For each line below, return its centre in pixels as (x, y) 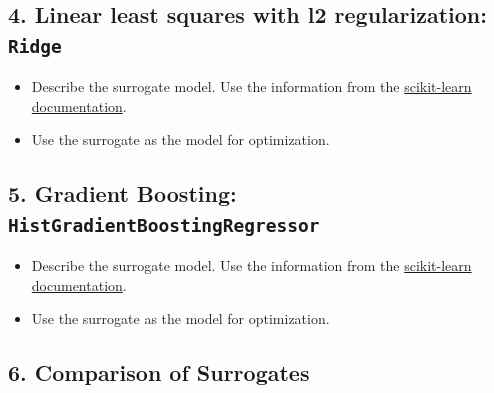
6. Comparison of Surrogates (159, 372)
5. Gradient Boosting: (122, 193)
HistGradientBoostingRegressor (164, 225)
